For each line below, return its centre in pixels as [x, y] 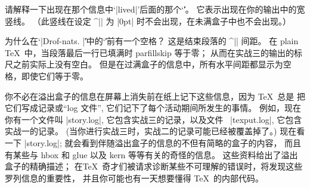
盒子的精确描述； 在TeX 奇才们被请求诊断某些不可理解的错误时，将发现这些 [154, 166]
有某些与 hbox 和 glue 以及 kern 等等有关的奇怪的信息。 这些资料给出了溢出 [151, 154]
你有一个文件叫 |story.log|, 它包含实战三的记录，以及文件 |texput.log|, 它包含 [154, 119]
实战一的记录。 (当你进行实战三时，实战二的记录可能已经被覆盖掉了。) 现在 [151, 131]
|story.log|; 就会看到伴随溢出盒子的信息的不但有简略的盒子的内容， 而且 [163, 142]
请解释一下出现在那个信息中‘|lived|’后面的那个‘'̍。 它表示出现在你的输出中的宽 [155, 9]
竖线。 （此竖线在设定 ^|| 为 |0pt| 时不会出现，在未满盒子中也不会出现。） [148, 21]
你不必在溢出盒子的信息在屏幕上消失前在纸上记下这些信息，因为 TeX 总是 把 [155, 96]
